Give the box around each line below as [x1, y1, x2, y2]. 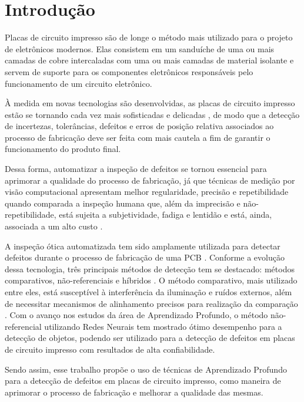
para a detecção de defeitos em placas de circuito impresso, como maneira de [5, 374, 281, 387]
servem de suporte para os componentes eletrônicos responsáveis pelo [5, 65, 253, 77]
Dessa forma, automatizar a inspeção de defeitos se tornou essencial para [5, 163, 267, 175]
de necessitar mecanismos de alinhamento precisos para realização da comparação [5, 297, 298, 309]
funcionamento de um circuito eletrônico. [5, 77, 152, 89]
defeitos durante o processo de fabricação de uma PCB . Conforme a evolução [5, 251, 285, 264]
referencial [5, 320, 42, 332]
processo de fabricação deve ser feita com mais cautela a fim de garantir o [5, 131, 270, 143]
